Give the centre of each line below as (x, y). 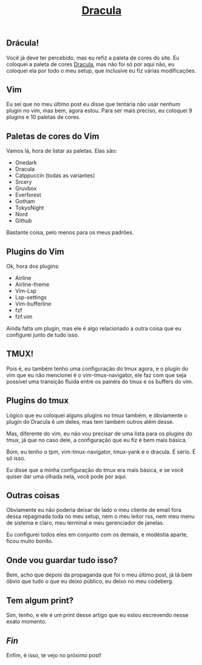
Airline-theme (32, 285)
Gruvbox (26, 188)
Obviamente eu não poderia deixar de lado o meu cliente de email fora (94, 510)
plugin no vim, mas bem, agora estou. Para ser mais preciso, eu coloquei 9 (99, 111)
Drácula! (23, 43)
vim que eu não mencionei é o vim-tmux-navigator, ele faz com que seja (96, 375)
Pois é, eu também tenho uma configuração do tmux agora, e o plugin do (97, 369)
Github (23, 221)
